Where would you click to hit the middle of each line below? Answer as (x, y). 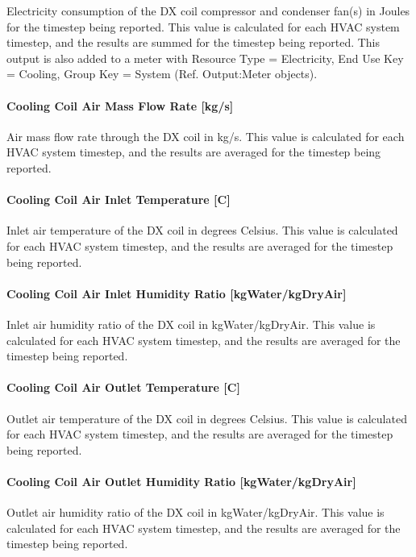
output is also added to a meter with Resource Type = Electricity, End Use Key (205, 58)
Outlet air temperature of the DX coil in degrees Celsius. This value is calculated (207, 418)
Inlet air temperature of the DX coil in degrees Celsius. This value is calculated (202, 230)
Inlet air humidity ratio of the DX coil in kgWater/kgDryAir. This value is (191, 324)
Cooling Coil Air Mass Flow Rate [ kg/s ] (120, 105)
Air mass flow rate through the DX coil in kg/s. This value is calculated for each (206, 136)
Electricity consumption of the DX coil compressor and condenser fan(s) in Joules (208, 10)
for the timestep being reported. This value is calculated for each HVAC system (203, 26)
